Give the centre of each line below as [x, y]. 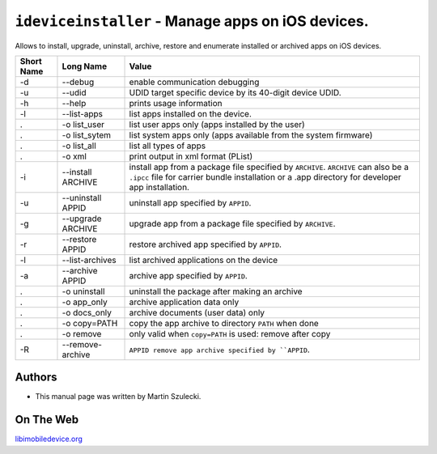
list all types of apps [168, 146]
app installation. [159, 187]
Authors [36, 378]
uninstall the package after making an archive [216, 291]
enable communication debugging [194, 82]
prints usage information [176, 103]
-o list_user [83, 124]
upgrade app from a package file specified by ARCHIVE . [232, 223]
